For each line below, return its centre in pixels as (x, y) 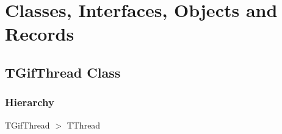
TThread (84, 125)
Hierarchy (30, 102)
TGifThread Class (63, 72)
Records (40, 34)
